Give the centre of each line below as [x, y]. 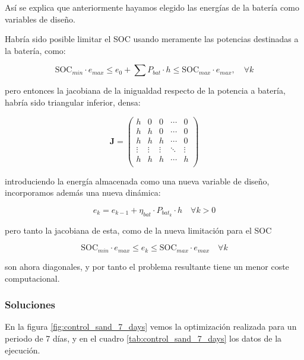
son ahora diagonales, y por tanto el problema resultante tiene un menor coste [147, 266]
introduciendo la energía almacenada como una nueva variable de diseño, [137, 181]
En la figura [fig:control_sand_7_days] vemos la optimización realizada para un [151, 326]
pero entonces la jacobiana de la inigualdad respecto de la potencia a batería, [145, 90]
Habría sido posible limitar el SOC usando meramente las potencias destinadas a [152, 39]
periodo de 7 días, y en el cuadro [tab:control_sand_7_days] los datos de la [143, 338]
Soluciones [30, 305]
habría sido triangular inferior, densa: [73, 102]
